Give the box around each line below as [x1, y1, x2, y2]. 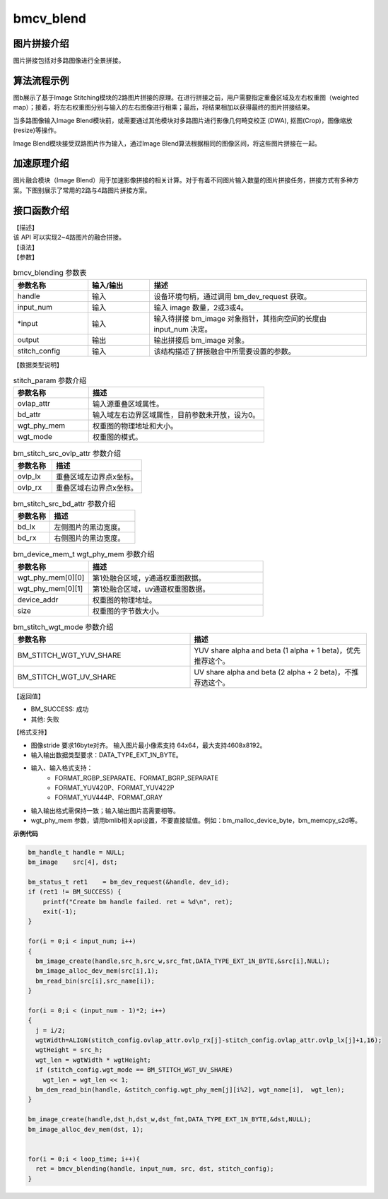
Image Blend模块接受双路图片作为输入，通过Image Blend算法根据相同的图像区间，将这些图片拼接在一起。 [13, 139, 322, 148]
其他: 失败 [30, 715, 59, 723]
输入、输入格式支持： [30, 764, 93, 772]
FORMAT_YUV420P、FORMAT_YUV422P [54, 783, 175, 792]
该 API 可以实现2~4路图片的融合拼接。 [13, 233, 126, 242]
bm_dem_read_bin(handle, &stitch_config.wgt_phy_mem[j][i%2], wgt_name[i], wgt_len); [35, 1085, 346, 1094]
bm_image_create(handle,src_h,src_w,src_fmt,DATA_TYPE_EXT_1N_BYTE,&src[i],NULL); [35, 957, 330, 965]
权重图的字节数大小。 [92, 606, 164, 616]
